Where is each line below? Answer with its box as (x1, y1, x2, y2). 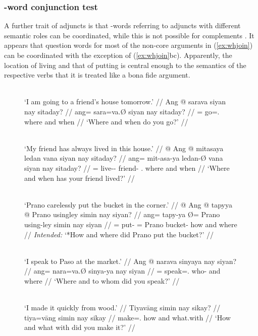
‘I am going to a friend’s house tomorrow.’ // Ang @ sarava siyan (24, 96, 226, 107)
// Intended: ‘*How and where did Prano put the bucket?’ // (24, 229, 214, 239)
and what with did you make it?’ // (24, 322, 135, 332)
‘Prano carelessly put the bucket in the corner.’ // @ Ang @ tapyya (24, 199, 232, 210)
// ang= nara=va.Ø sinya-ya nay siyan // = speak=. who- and (24, 265, 221, 276)
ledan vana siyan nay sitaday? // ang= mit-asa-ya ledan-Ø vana (24, 153, 223, 163)
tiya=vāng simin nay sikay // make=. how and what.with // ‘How (24, 312, 231, 322)
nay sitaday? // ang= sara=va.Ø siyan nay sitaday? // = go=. (24, 106, 220, 116)
